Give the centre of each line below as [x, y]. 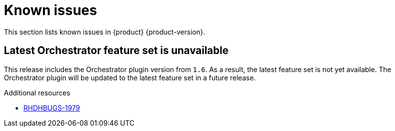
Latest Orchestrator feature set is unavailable [116, 51]
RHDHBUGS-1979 [52, 108]
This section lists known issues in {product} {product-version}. [105, 32]
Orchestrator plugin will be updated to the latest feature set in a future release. [130, 77]
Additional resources [37, 93]
